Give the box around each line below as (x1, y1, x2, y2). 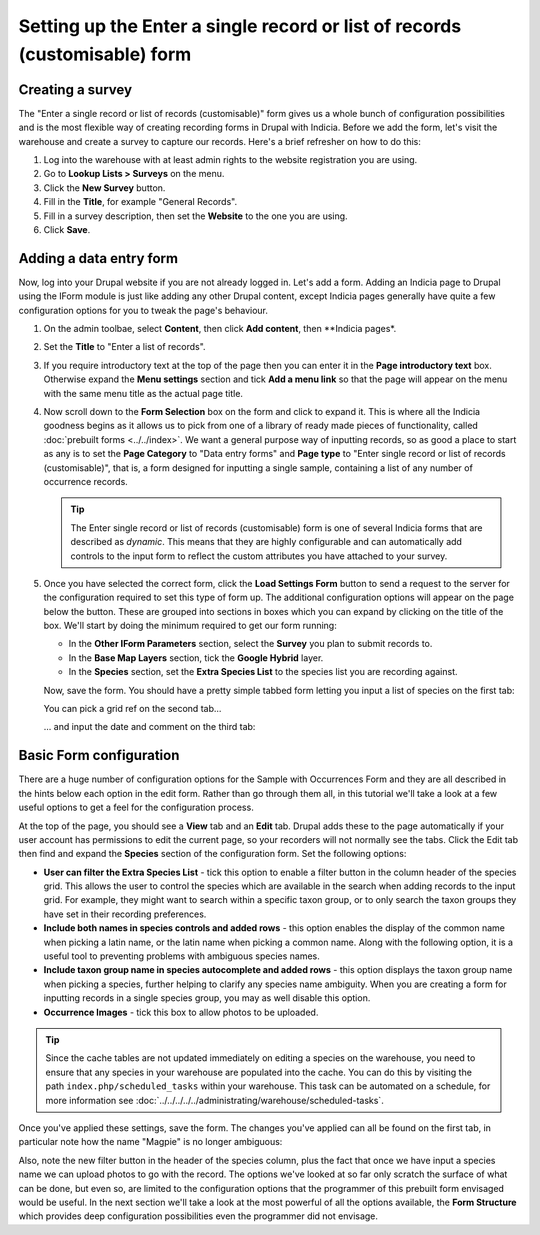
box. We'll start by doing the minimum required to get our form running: (43, 620, 337, 632)
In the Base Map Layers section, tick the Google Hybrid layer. (68, 651, 324, 664)
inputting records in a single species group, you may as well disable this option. (43, 992, 371, 1004)
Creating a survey (18, 81, 133, 98)
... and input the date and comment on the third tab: (43, 721, 256, 733)
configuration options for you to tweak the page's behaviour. (18, 304, 269, 316)
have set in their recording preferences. (43, 908, 207, 920)
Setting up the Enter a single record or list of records (18, 15, 462, 37)
